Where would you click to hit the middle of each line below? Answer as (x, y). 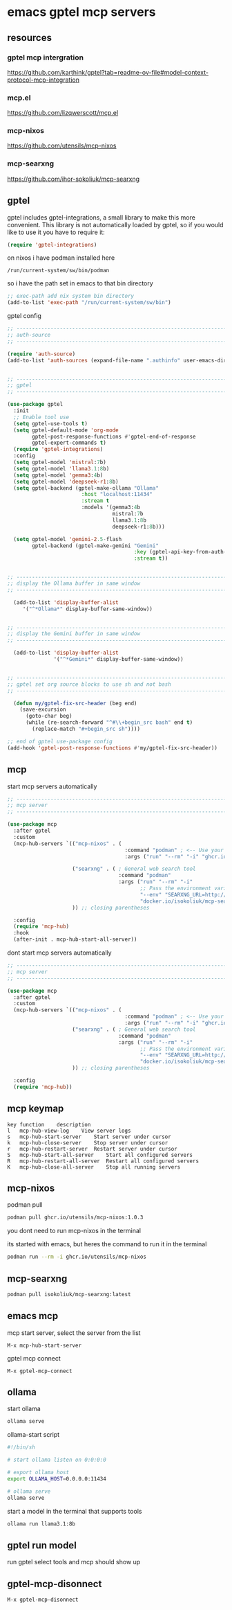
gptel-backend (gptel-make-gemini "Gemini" (95, 546)
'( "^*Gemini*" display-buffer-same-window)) (119, 660)
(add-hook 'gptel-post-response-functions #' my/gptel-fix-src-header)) (112, 748)
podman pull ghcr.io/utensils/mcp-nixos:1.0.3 (75, 1218)
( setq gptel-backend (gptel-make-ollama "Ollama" (86, 488)
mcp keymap (36, 1109)
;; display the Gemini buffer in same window (74, 634)
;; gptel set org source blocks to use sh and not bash (89, 684)
